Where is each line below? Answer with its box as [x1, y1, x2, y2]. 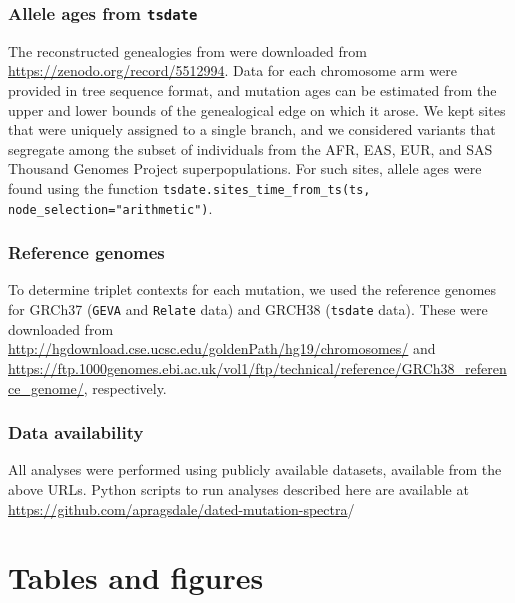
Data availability [8, 420, 144, 445]
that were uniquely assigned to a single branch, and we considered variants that [8, 119, 496, 140]
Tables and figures [8, 557, 264, 598]
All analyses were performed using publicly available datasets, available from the [8, 459, 502, 480]
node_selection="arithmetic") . [8, 197, 213, 218]
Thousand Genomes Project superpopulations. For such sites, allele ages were [8, 158, 482, 179]
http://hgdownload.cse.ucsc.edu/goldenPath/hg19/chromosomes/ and [8, 338, 436, 359]
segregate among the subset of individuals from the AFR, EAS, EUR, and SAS [8, 138, 493, 159]
